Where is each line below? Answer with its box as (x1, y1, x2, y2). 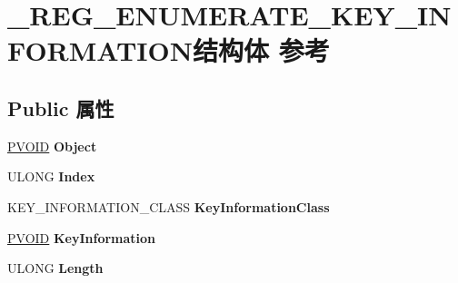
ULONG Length (7, 259, 104, 278)
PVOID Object (7, 136, 97, 155)
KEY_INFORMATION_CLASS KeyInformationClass (7, 197, 330, 216)
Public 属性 (7, 93, 114, 122)
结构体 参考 (192, 32, 330, 69)
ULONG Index (7, 167, 95, 186)
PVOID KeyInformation (7, 228, 156, 247)
